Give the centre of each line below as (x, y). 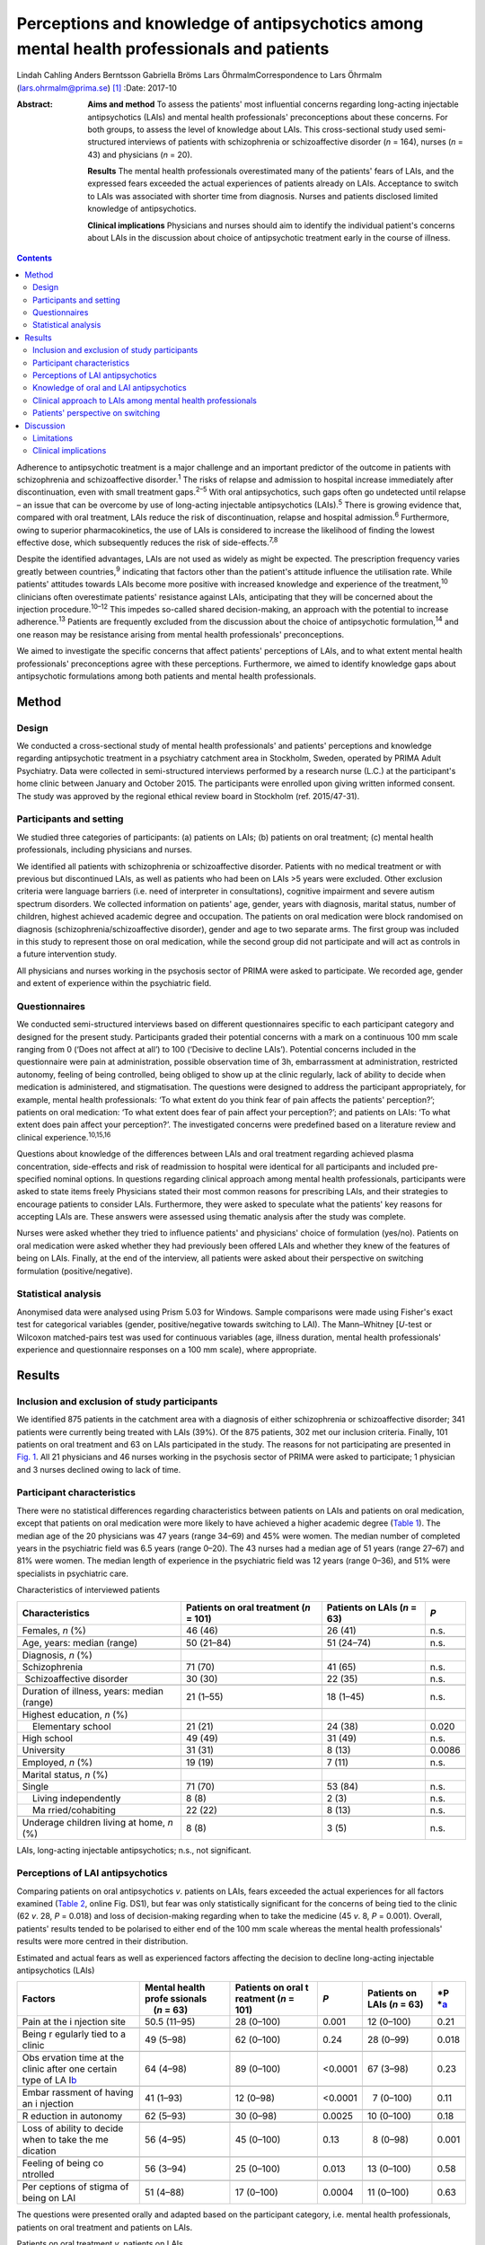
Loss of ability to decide (73, 2128)
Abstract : (35, 104)
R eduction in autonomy (72, 2117)
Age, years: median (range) (80, 1642)
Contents (35, 258)
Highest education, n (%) (75, 1714)
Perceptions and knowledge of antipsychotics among (220, 23)
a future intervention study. (66, 954)
